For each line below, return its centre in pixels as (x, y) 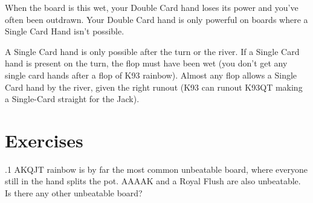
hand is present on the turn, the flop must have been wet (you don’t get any (146, 63)
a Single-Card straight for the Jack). (72, 99)
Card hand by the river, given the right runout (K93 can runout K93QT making (154, 87)
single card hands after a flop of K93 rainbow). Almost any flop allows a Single (151, 75)
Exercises (44, 140)
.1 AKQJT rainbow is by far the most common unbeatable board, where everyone (156, 169)
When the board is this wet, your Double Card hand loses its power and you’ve (152, 7)
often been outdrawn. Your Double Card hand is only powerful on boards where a (156, 19)
